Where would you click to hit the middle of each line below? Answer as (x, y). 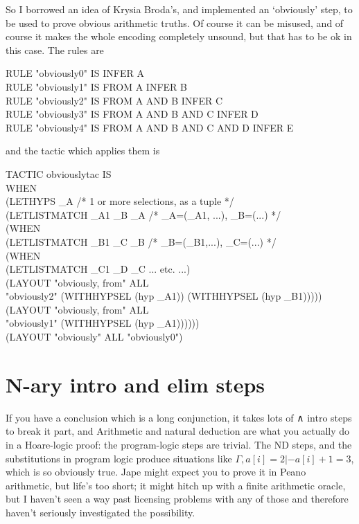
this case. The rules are (55, 49)
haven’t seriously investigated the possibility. (100, 512)
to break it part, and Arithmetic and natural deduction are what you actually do (178, 431)
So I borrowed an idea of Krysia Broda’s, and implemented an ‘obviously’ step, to (179, 9)
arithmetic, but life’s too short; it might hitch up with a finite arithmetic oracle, (176, 485)
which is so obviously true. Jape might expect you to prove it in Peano (156, 472)
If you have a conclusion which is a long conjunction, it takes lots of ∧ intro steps (179, 417)
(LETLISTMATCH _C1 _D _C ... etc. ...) (98, 269)
